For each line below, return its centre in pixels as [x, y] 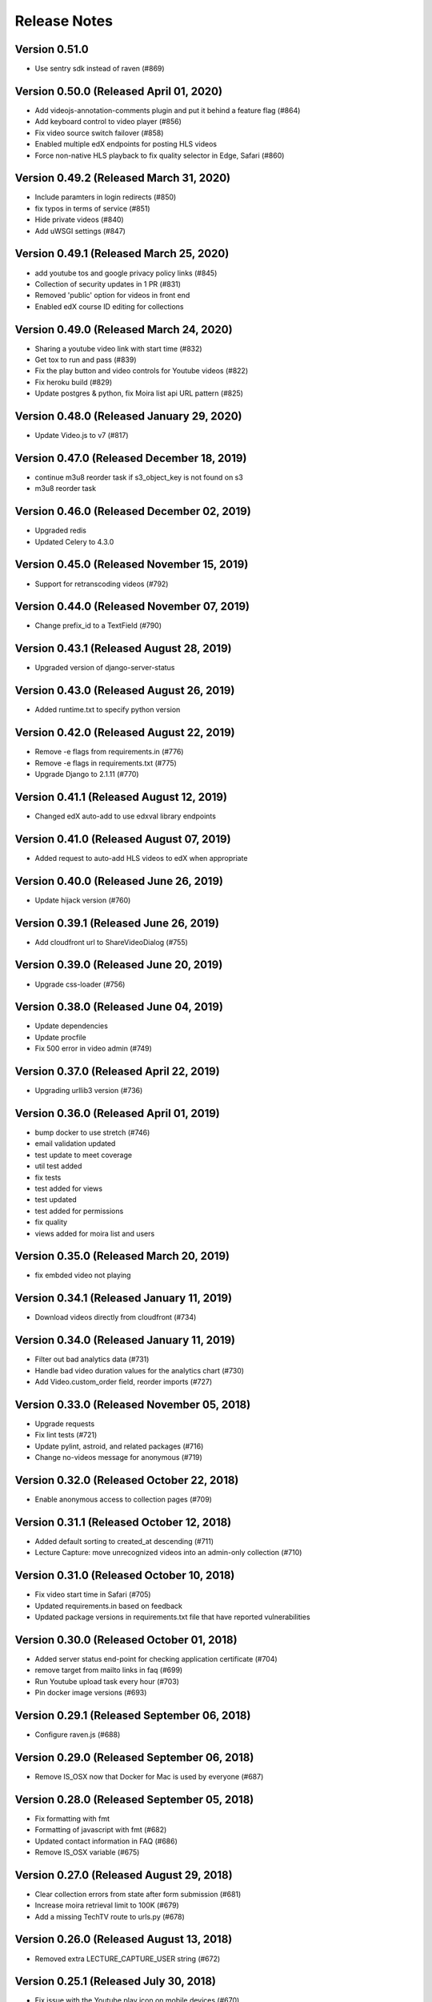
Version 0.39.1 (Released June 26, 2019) [117, 923]
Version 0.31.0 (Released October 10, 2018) [125, 1576]
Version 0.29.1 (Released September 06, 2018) [133, 1715]
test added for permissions [79, 1211]
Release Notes [64, 21]
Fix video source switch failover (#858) [99, 133]
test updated [56, 1200]
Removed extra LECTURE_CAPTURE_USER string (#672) [128, 1959]
